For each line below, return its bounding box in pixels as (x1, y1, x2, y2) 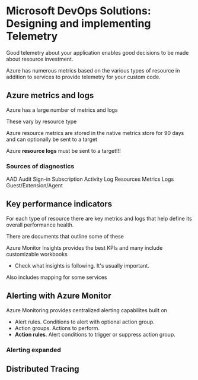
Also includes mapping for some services (6, 274, 107, 281)
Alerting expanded (6, 346, 61, 354)
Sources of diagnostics (6, 162, 75, 170)
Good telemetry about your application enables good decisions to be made (6, 49, 189, 56)
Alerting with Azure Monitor (6, 291, 111, 301)
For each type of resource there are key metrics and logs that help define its (6, 215, 193, 222)
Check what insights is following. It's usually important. (14, 262, 149, 269)
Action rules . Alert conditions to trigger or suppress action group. (14, 331, 176, 338)
